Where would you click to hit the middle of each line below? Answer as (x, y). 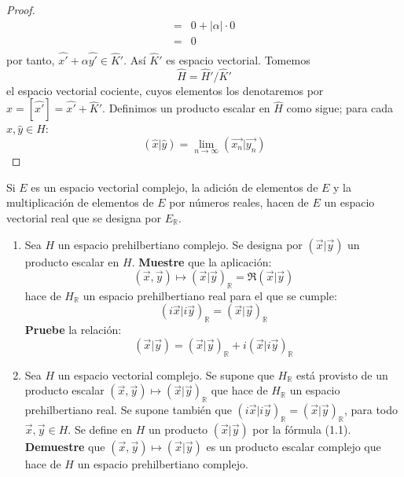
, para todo (371, 410)
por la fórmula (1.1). (302, 429)
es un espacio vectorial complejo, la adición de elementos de (174, 187)
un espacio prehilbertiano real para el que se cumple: (210, 295)
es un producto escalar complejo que (294, 446)
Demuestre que (65, 446)
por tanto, (31, 59)
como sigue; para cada (340, 108)
